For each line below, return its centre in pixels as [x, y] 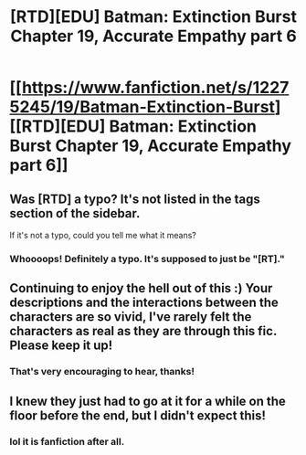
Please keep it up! [61, 346]
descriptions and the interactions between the [144, 303]
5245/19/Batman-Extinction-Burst [142, 107]
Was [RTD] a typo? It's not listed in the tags [135, 199]
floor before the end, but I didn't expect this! [138, 415]
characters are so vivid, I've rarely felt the [131, 317]
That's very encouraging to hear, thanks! [102, 372]
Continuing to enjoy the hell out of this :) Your [141, 288]
